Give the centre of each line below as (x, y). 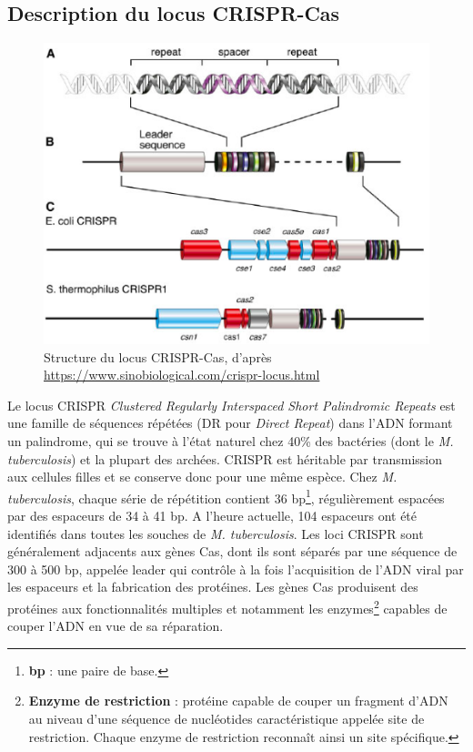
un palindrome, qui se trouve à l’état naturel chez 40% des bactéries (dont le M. (231, 440)
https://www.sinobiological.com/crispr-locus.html (182, 375)
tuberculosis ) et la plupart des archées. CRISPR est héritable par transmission (225, 458)
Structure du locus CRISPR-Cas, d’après (158, 356)
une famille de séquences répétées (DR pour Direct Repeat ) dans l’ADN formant (230, 423)
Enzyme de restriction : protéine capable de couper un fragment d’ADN (238, 701)
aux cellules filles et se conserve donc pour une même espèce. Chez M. (202, 477)
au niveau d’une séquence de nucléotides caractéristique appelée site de (226, 718)
